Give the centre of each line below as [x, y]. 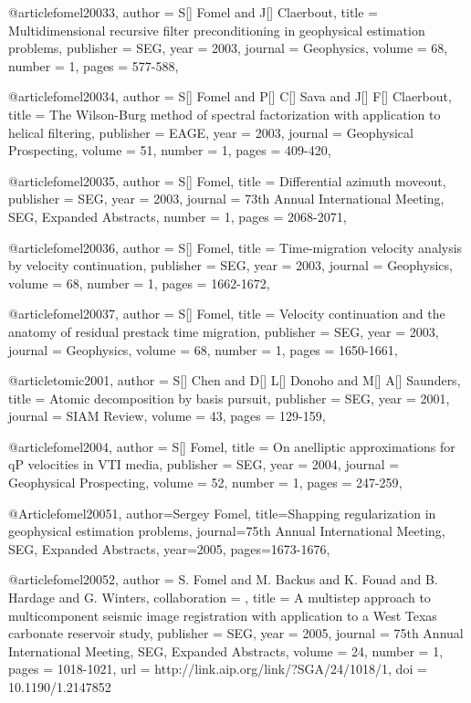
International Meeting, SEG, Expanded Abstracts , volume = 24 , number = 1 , [226, 651]
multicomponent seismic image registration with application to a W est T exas [223, 615]
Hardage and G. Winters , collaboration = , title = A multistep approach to [220, 598]
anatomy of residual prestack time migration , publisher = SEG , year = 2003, [224, 331]
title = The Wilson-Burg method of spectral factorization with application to [225, 114]
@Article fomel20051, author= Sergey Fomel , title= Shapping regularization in [222, 513]
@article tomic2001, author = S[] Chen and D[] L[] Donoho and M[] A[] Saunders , [235, 380]
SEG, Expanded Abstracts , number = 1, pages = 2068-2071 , [178, 216]
